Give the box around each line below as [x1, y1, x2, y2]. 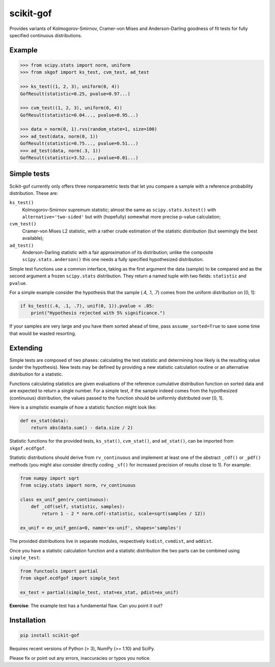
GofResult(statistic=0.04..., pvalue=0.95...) [20, 112, 139, 118]
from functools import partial [20, 568, 99, 574]
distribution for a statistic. [9, 371, 63, 378]
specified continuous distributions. [9, 32, 82, 38]
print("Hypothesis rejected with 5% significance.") [31, 310, 166, 316]
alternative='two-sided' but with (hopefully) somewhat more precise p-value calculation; [22, 214, 221, 220]
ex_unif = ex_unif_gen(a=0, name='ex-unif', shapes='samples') [20, 525, 182, 531]
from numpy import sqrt [20, 475, 80, 481]
